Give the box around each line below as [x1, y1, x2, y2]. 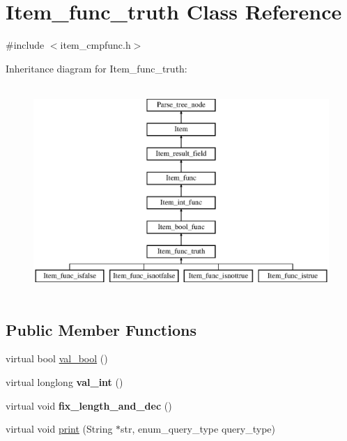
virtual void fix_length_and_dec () [6, 398, 172, 412]
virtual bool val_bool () [6, 351, 108, 366]
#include [6, 38, 45, 52]
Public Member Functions [6, 318, 196, 340]
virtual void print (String [6, 421, 113, 436]
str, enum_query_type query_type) [121, 421, 275, 436]
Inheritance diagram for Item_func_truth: [6, 61, 187, 75]
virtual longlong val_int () [6, 375, 123, 389]
